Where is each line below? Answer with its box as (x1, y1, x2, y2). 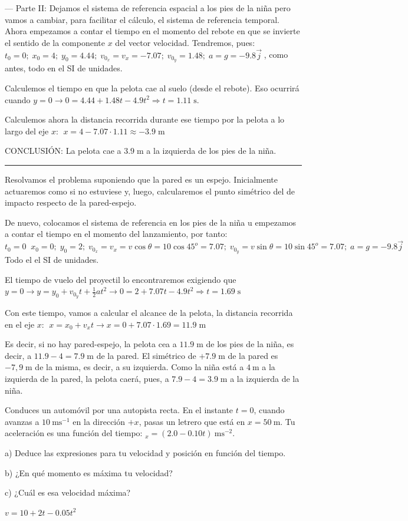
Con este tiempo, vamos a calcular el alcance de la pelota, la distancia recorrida (5, 306, 293, 319)
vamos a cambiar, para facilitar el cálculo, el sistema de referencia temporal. (5, 13, 279, 25)
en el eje (5, 318, 35, 330)
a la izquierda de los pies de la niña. (146, 144, 277, 157)
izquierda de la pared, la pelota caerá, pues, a (5, 372, 169, 385)
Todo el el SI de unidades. (5, 253, 99, 266)
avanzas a (5, 415, 40, 427)
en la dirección (73, 415, 126, 427)
